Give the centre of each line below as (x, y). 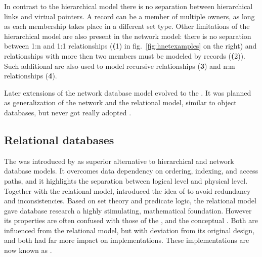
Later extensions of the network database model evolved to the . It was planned (128, 92)
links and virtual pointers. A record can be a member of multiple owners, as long (129, 16)
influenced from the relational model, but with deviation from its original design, (129, 230)
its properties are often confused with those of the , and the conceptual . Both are (131, 220)
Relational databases (59, 139)
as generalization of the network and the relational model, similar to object (120, 102)
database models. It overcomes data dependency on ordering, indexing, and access (131, 171)
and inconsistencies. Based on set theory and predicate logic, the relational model (130, 201)
